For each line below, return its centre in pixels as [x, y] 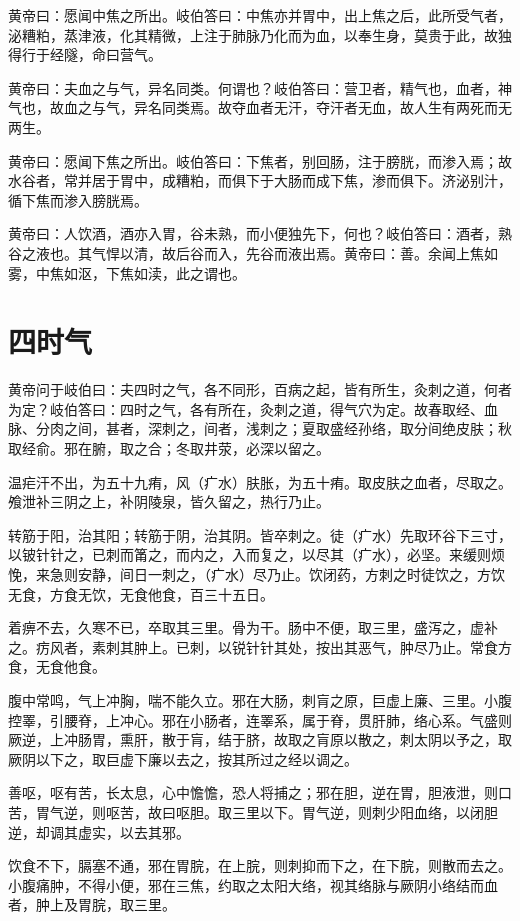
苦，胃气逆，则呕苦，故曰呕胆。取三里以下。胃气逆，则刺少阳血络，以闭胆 [253, 811]
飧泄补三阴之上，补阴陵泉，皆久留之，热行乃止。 [169, 501]
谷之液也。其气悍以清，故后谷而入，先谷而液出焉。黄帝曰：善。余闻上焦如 [253, 252]
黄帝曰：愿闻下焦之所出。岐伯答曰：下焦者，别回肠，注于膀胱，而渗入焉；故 [260, 160]
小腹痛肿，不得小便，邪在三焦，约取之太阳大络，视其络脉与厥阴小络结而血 [253, 884]
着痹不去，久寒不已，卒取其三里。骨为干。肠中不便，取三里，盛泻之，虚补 [253, 627]
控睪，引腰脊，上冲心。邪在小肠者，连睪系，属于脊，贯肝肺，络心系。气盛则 [260, 719]
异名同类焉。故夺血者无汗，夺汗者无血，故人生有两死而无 [322, 107]
